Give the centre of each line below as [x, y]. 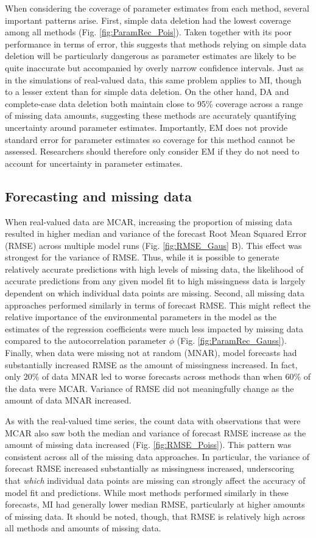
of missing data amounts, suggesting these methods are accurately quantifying [151, 115]
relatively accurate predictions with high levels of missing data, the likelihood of [154, 269]
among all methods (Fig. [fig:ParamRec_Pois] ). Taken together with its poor [148, 32]
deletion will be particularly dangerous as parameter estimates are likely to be [151, 56]
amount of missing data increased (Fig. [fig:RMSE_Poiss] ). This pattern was [148, 445]
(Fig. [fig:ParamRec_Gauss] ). [232, 341]
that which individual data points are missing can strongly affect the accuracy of [155, 480]
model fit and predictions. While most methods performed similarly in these [147, 492]
